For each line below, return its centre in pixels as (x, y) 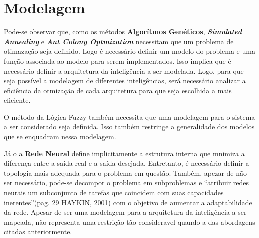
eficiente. (17, 100)
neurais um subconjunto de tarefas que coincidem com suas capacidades (114, 192)
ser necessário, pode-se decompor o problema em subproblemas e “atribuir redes (127, 182)
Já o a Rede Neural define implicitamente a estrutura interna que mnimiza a (124, 153)
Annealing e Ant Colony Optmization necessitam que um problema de (119, 41)
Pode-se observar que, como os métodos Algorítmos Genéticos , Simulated (123, 32)
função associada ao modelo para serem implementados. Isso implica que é (118, 61)
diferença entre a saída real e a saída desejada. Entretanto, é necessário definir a (127, 163)
